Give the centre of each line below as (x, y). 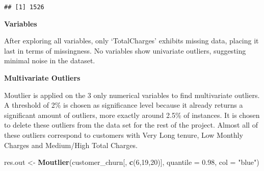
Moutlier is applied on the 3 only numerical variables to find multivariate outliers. (132, 95)
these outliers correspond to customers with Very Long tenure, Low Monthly (124, 135)
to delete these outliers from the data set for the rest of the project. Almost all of (131, 125)
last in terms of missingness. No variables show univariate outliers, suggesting (125, 50)
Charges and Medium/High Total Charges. (71, 145)
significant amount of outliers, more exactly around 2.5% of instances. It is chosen (132, 115)
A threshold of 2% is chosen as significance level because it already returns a (124, 105)
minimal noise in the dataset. (50, 60)
